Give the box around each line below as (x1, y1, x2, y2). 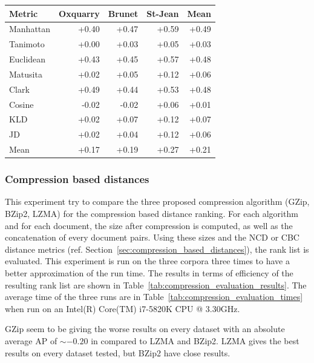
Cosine (9, 98, 34, 110)
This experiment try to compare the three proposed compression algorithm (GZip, (5, 195, 310, 208)
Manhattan (9, 22, 51, 35)
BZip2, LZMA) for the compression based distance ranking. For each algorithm (5, 207, 298, 219)
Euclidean (9, 53, 46, 65)
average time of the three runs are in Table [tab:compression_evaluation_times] (5, 290, 303, 303)
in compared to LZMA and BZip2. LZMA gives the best (91, 334, 299, 347)
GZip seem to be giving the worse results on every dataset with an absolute (5, 322, 285, 335)
